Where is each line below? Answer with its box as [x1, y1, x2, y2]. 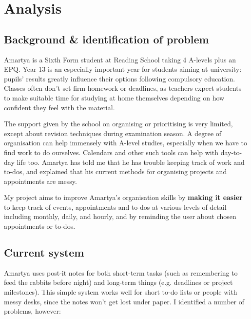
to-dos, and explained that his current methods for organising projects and [4, 166, 227, 177]
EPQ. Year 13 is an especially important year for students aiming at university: [4, 64, 242, 74]
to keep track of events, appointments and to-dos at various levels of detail [4, 201, 227, 212]
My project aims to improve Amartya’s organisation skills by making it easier [4, 192, 243, 202]
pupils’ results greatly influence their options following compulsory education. [4, 73, 235, 83]
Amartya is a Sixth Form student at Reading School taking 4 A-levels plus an [4, 54, 236, 64]
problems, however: [4, 306, 61, 316]
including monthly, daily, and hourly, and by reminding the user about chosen [4, 211, 236, 221]
